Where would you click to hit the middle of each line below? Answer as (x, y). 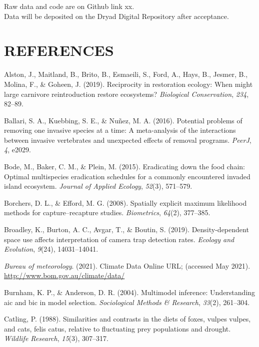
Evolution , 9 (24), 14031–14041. (51, 249)
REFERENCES (59, 50)
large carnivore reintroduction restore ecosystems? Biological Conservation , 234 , (126, 94)
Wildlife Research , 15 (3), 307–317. (56, 338)
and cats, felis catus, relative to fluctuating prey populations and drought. (117, 328)
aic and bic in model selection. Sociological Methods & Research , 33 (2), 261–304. (127, 302)
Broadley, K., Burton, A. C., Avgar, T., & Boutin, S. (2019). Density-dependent (126, 229)
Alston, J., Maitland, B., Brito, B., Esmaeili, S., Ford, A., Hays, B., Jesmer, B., (126, 74)
